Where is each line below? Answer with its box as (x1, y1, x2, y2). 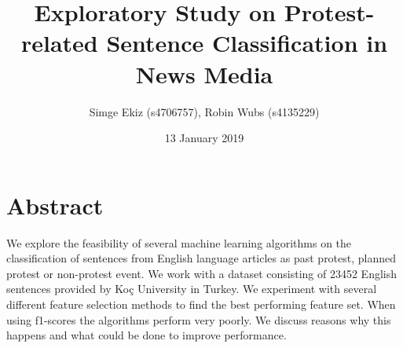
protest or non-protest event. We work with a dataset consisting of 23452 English (6, 265, 398, 281)
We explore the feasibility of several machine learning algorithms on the (6, 234, 352, 251)
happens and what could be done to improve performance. (6, 327, 287, 343)
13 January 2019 (164, 130, 244, 146)
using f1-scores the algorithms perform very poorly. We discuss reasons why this (6, 311, 391, 328)
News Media (135, 57, 273, 90)
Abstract (6, 189, 104, 221)
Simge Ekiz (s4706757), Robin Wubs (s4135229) (89, 103, 320, 119)
